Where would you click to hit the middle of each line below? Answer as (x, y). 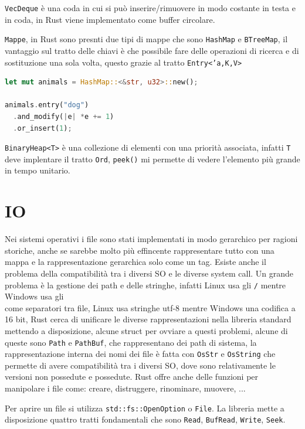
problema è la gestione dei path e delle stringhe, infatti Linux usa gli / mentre (145, 285)
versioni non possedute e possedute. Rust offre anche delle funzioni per (132, 377)
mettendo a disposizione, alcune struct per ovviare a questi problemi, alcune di (146, 330)
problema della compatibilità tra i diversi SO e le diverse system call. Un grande (149, 273)
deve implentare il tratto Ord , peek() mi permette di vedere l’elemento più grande (152, 159)
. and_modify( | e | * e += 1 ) (64, 116)
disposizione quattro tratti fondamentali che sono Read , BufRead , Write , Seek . (145, 419)
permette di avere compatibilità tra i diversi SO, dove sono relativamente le (140, 365)
